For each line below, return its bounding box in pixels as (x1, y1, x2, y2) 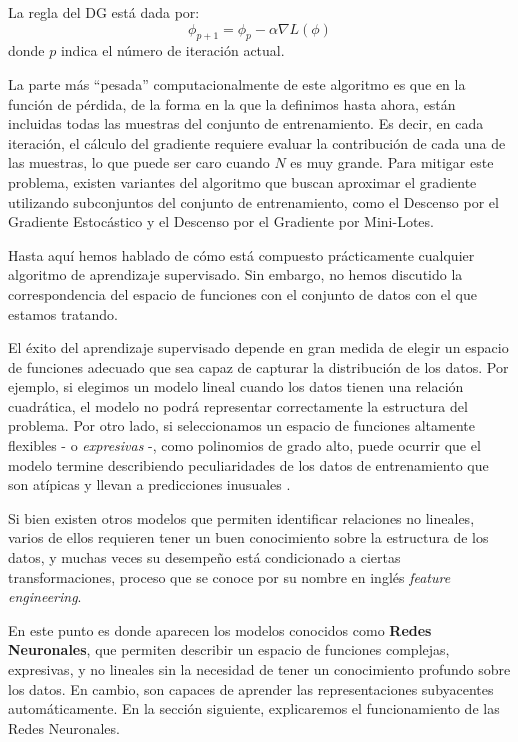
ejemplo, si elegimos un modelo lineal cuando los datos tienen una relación (8, 376, 464, 397)
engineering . (8, 586, 82, 607)
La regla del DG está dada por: (8, 2, 200, 22)
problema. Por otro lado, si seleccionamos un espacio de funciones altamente (8, 415, 475, 436)
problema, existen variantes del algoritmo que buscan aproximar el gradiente (8, 171, 477, 192)
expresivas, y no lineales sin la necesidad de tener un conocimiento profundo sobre (8, 659, 511, 680)
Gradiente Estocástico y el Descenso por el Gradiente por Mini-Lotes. (8, 211, 434, 232)
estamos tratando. (8, 303, 118, 324)
